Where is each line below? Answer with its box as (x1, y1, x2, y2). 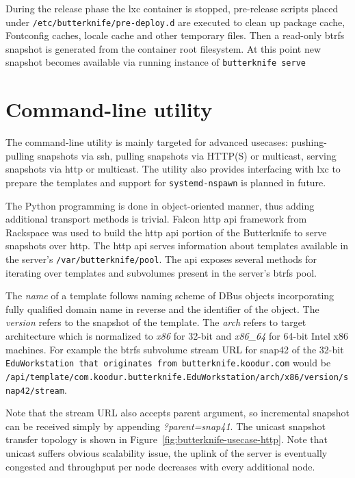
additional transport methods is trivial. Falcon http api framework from (5, 212, 307, 226)
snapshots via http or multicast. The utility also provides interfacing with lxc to (5, 162, 341, 176)
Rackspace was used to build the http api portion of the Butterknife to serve (5, 225, 327, 239)
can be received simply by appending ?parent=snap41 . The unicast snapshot (5, 418, 326, 433)
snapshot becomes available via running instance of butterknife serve (5, 55, 306, 69)
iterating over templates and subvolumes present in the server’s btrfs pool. (5, 265, 317, 279)
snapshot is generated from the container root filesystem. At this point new (5, 41, 321, 55)
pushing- (291, 135, 327, 149)
